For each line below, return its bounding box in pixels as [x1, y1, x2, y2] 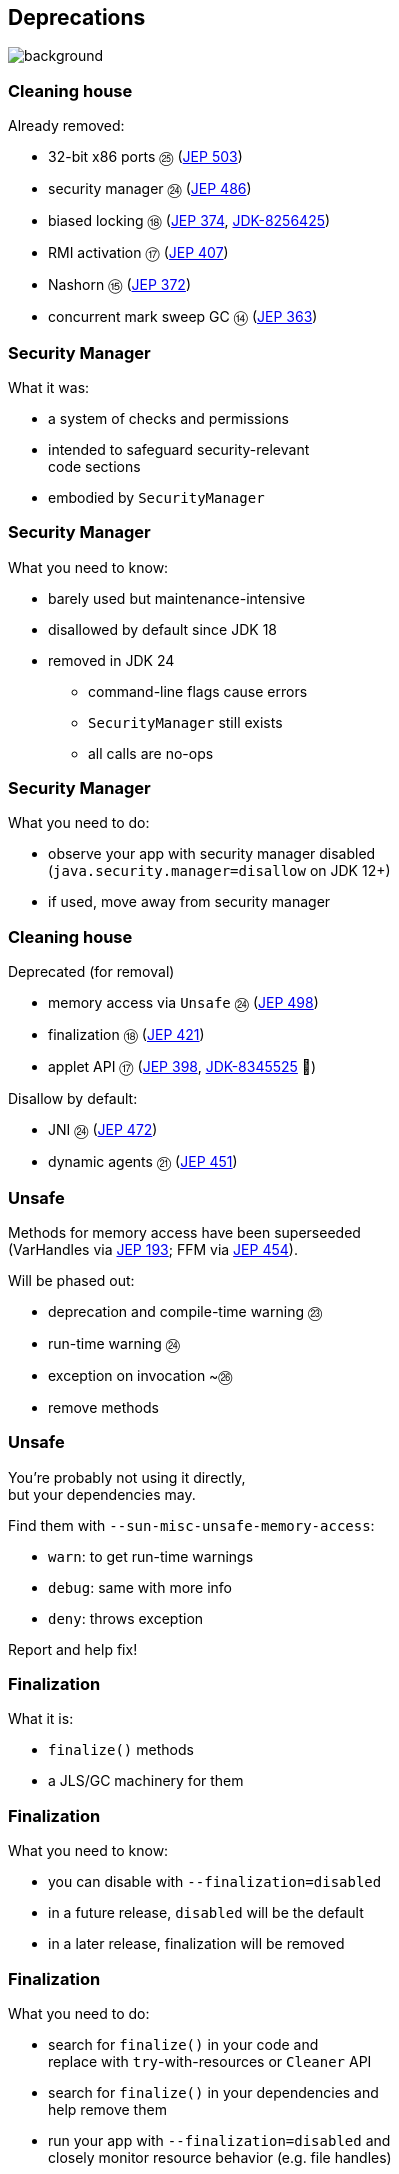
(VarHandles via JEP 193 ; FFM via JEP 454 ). [8, 1240, 298, 1258]
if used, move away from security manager [48, 893, 331, 911]
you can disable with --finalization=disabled [48, 1873, 382, 1891]
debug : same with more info [48, 1578, 233, 1596]
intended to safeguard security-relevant [48, 440, 310, 458]
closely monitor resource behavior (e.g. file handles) [48, 2148, 392, 2166]
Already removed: [8, 117, 125, 135]
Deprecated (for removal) [8, 963, 175, 981]
